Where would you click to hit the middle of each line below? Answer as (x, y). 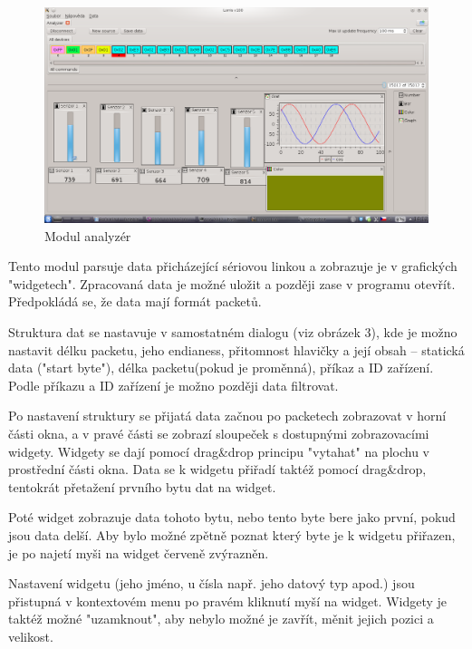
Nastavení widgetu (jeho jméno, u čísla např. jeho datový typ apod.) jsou (212, 583)
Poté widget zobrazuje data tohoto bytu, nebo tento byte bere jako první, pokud (232, 517)
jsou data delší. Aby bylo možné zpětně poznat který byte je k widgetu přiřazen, (232, 534)
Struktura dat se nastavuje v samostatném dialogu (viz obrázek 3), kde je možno (233, 332)
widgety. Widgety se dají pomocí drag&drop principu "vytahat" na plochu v (219, 451)
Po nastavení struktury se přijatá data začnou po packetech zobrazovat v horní (227, 416)
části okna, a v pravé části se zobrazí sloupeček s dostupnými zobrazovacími (219, 434)
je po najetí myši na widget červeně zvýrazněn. (139, 552)
